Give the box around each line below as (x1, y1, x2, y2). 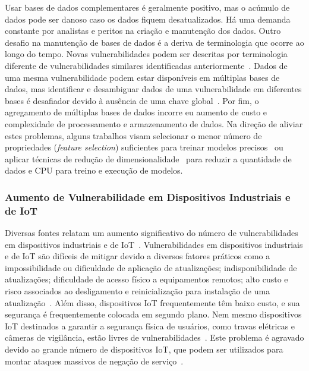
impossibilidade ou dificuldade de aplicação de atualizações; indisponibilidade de (5, 261, 297, 273)
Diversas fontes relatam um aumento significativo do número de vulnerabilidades (5, 227, 298, 239)
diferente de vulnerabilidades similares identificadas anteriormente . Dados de (5, 59, 288, 71)
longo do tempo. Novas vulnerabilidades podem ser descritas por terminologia (5, 48, 288, 60)
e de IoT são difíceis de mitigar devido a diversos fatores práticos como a (5, 250, 270, 262)
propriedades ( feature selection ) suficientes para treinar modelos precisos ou (5, 141, 283, 153)
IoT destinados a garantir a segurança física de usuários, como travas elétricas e (5, 319, 295, 332)
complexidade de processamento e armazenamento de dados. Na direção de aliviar (5, 117, 303, 130)
